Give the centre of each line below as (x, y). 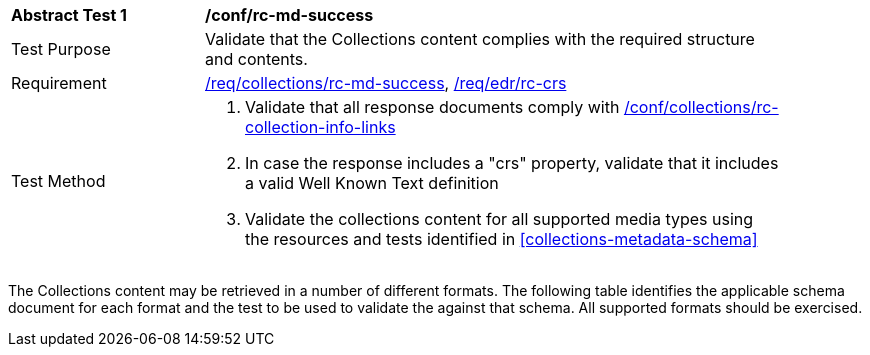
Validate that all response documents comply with (432, 107)
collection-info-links (320, 127)
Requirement (59, 83)
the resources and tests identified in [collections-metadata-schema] (501, 239)
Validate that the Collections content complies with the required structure (480, 39)
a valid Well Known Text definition (372, 183)
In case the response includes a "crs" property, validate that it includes (512, 163)
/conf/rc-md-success (289, 15)
